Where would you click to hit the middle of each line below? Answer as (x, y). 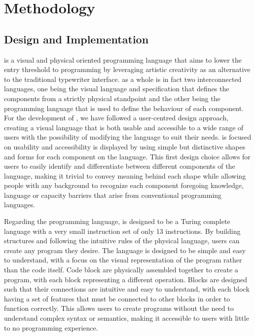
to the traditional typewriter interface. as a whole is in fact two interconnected (123, 79)
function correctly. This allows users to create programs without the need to (119, 308)
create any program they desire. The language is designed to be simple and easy (125, 250)
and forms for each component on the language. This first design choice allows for (127, 156)
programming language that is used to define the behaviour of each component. (124, 108)
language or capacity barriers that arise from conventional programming (113, 195)
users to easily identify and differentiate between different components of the (120, 166)
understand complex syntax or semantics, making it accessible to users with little (127, 318)
